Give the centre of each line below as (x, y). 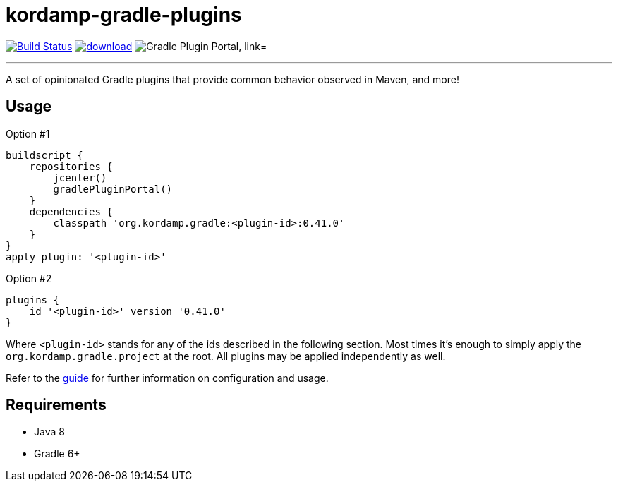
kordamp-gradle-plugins (124, 15)
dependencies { (71, 211)
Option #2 (29, 278)
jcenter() (80, 178)
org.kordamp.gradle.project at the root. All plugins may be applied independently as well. (226, 356)
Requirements (56, 405)
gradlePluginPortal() (113, 189)
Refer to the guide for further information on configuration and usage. (167, 378)
